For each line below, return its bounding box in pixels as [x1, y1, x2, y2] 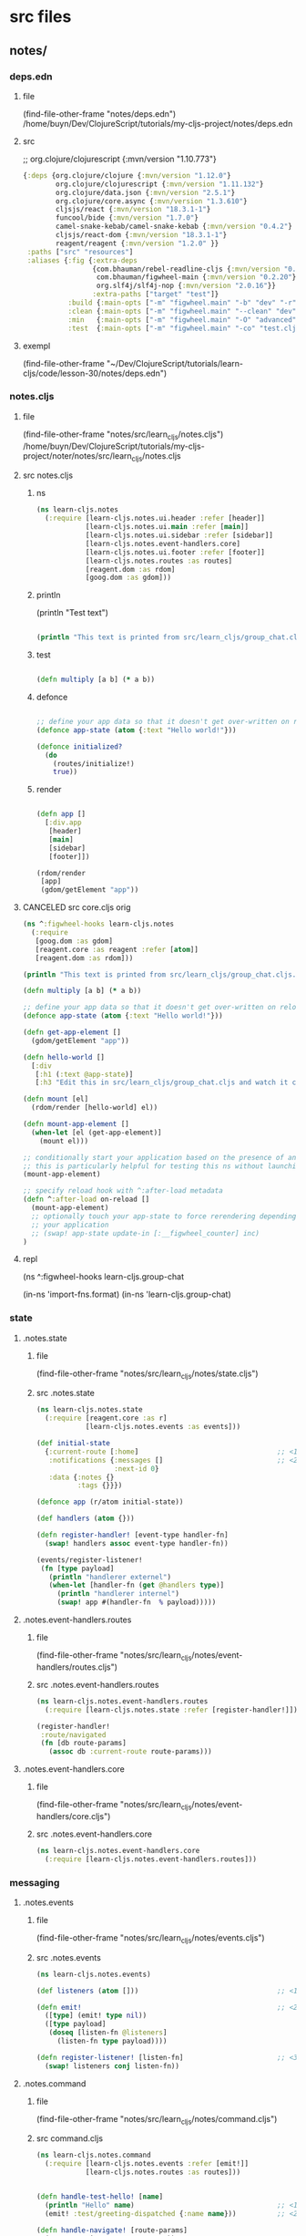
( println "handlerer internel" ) [56, 1589, 180, 1599]
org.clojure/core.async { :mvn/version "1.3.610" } [56, 196, 248, 206]
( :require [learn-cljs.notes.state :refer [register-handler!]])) [44, 1705, 302, 1714]
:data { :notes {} [48, 1473, 115, 1482]
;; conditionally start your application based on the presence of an [22, 1153, 297, 1162]
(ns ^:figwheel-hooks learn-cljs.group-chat [22, 1271, 185, 1282]
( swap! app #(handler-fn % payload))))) [56, 1598, 217, 1607]
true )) [53, 768, 78, 777]
